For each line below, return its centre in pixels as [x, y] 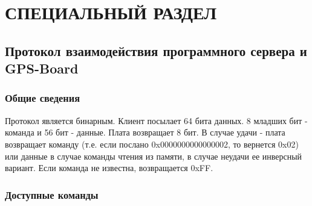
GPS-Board [42, 68]
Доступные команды [52, 194]
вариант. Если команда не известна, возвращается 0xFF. [109, 168]
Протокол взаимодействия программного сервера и [156, 50]
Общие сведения [43, 98]
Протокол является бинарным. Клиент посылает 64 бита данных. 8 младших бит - [156, 120]
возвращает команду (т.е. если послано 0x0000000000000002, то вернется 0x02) [152, 144]
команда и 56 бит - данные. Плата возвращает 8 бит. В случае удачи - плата [145, 132]
